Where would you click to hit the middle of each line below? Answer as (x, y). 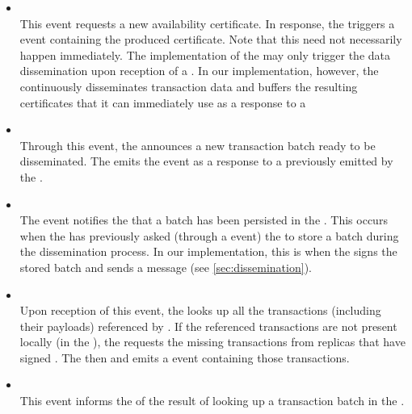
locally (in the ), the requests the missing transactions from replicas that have (212, 342)
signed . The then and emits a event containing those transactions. (185, 357)
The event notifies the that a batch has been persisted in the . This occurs (204, 220)
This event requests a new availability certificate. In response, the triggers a (207, 23)
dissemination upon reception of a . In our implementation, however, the (199, 71)
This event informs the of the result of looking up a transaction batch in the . (212, 401)
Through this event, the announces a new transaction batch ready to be (198, 145)
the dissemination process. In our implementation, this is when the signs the (208, 251)
